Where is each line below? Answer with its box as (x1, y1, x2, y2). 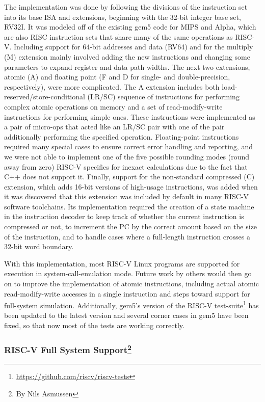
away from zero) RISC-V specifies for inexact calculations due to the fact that (4, 161, 248, 172)
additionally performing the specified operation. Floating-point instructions (4, 131, 239, 142)
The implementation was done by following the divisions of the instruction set (4, 2, 248, 12)
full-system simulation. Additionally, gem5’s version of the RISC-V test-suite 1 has (4, 299, 259, 310)
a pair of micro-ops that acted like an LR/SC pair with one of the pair (4, 121, 225, 132)
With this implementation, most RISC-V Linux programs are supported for (4, 258, 240, 269)
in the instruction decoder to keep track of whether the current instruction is (4, 211, 244, 222)
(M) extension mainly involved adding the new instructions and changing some (4, 51, 250, 62)
